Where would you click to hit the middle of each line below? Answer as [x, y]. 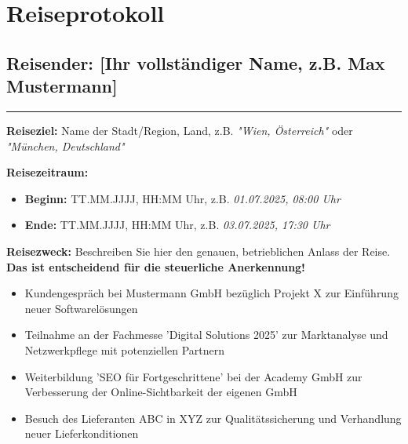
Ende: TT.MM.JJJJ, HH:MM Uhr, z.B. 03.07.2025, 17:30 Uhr [177, 225]
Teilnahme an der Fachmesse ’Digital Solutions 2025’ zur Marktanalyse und [206, 335]
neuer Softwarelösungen [81, 308]
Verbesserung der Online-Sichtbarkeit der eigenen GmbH [161, 392]
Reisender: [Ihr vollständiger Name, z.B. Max [196, 62]
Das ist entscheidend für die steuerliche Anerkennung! [156, 266]
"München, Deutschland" [66, 146]
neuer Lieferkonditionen [82, 433]
